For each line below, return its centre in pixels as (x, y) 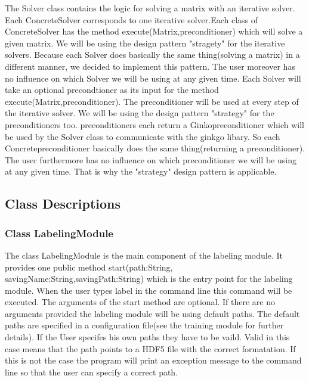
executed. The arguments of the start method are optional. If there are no (140, 302)
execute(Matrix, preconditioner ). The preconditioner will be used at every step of (152, 101)
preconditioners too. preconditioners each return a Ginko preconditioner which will (154, 124)
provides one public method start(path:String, (89, 267)
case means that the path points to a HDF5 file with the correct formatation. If (150, 348)
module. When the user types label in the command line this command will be (149, 290)
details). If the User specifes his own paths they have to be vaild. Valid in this (147, 337)
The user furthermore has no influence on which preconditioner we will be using (151, 159)
